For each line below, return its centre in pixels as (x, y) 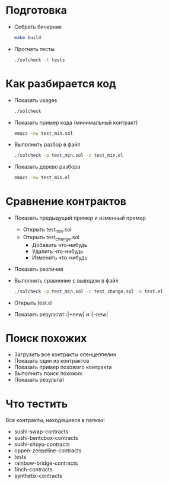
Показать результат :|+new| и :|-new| (61, 314)
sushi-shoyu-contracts (42, 444)
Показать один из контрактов (52, 361)
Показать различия (39, 269)
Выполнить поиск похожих (48, 373)
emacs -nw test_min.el (42, 178)
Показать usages (36, 100)
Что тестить (37, 404)
